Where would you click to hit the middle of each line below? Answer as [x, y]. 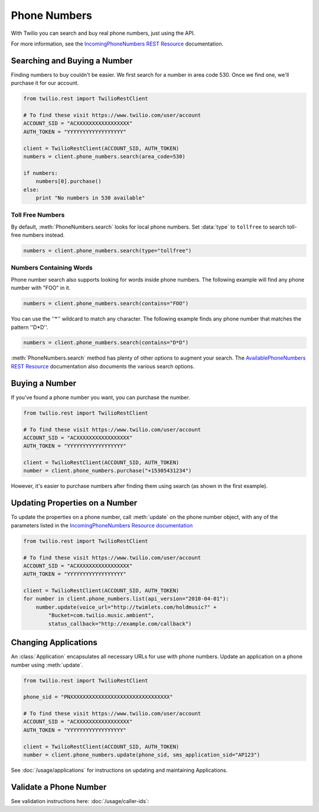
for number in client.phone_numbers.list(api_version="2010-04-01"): [126, 599]
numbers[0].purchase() [69, 181]
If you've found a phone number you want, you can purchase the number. [100, 397]
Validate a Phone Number [59, 787]
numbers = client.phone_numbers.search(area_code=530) [104, 156]
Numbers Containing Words [52, 268]
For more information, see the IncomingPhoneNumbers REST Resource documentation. [117, 44]
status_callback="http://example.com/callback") [120, 624]
